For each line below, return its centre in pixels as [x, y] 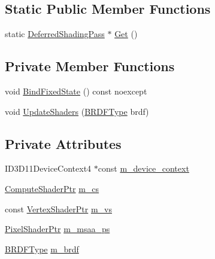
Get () [126, 34]
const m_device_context [143, 168]
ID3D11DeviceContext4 [48, 168]
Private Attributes [63, 143]
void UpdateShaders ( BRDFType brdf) [77, 111]
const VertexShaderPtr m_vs [58, 208]
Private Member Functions [90, 66]
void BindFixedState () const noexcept [76, 91]
